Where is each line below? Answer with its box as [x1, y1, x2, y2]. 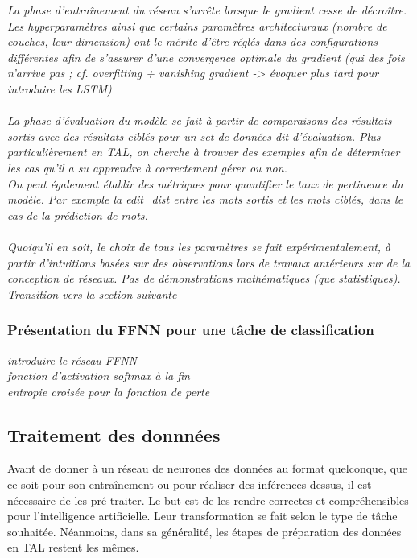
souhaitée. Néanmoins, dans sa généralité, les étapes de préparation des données [7, 523, 402, 539]
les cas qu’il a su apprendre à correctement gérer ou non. [7, 159, 287, 176]
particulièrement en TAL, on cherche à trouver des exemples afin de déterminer [7, 143, 400, 160]
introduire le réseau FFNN [7, 351, 137, 368]
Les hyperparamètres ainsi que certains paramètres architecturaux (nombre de [7, 17, 387, 34]
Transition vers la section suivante [7, 285, 177, 302]
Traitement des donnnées [7, 422, 221, 447]
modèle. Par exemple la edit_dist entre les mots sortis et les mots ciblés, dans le [7, 191, 403, 208]
